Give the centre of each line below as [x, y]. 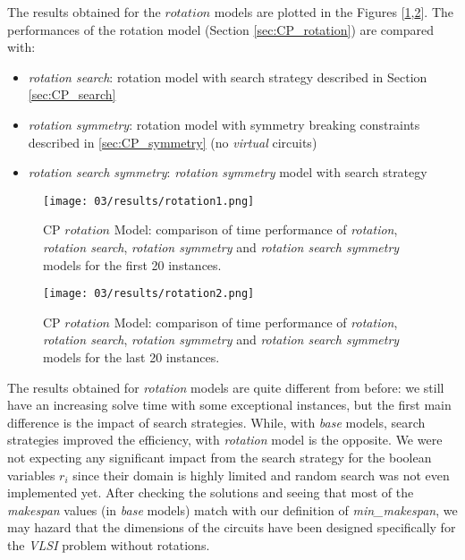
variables [31, 475]
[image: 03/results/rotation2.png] [149, 294]
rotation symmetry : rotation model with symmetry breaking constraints [224, 124]
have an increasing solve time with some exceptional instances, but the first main [229, 405]
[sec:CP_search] [72, 94]
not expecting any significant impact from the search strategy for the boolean [220, 457]
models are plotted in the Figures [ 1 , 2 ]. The [334, 12]
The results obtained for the [84, 12]
